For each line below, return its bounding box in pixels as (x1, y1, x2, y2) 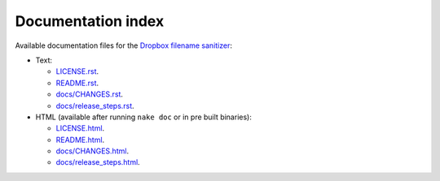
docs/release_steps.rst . (55, 101, 134, 110)
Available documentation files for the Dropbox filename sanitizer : (15, 41, 232, 50)
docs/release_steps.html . (55, 157, 140, 167)
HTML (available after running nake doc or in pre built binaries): (35, 112, 252, 122)
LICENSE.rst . (55, 67, 99, 76)
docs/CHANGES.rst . (55, 89, 124, 99)
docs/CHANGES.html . (55, 146, 130, 156)
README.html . (55, 135, 105, 144)
